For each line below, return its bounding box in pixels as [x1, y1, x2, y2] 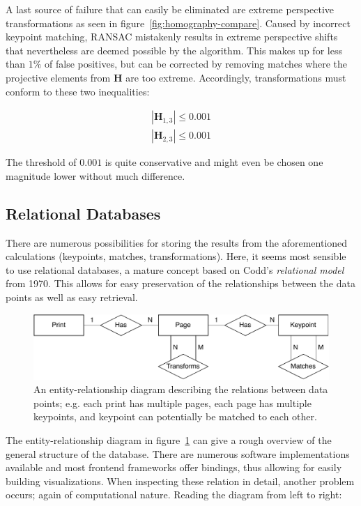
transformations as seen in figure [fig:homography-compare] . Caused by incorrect [6, 15, 351, 30]
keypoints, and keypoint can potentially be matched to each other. [33, 409, 317, 424]
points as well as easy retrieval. [6, 289, 138, 304]
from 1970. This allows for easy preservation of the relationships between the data [6, 276, 355, 291]
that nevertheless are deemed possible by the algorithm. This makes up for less [6, 43, 342, 57]
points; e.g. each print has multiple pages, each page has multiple [33, 395, 312, 410]
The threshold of [6, 155, 77, 169]
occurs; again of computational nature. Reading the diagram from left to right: [6, 487, 342, 502]
